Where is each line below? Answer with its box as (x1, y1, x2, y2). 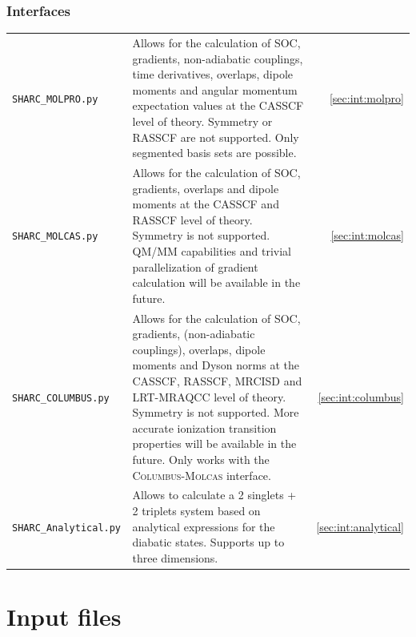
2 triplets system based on (132, 502, 261, 518)
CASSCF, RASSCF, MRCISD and (132, 372, 302, 389)
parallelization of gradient (132, 258, 258, 275)
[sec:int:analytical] (316, 518, 404, 534)
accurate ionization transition (132, 419, 277, 436)
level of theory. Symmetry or (132, 112, 273, 129)
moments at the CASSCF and (132, 196, 279, 212)
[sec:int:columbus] (318, 388, 404, 405)
